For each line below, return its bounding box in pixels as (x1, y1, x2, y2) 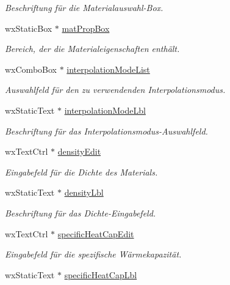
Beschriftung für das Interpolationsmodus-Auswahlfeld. (5, 124, 208, 137)
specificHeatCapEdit (57, 227, 134, 240)
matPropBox (62, 21, 110, 34)
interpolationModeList (66, 62, 150, 75)
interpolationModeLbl (64, 103, 146, 116)
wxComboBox (5, 62, 57, 75)
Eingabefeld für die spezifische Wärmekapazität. (5, 248, 182, 261)
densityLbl (64, 186, 104, 199)
